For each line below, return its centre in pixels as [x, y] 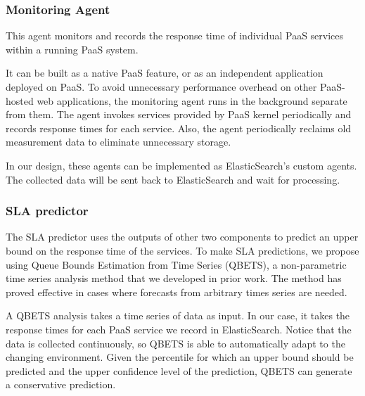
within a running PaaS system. [72, 49]
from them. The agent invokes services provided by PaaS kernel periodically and [179, 114]
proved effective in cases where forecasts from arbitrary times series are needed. [177, 292]
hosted [20, 100]
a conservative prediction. [61, 384]
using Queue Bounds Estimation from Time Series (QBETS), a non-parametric [176, 264]
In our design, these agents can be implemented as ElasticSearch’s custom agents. [181, 165]
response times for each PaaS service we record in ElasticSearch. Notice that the [179, 329]
